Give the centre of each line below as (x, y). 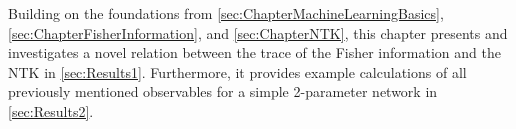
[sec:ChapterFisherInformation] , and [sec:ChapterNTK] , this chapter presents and (258, 32)
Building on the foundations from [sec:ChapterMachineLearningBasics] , (226, 13)
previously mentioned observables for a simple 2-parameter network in (223, 91)
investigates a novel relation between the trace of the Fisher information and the (254, 52)
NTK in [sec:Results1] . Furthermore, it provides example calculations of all (237, 71)
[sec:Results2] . (51, 110)
